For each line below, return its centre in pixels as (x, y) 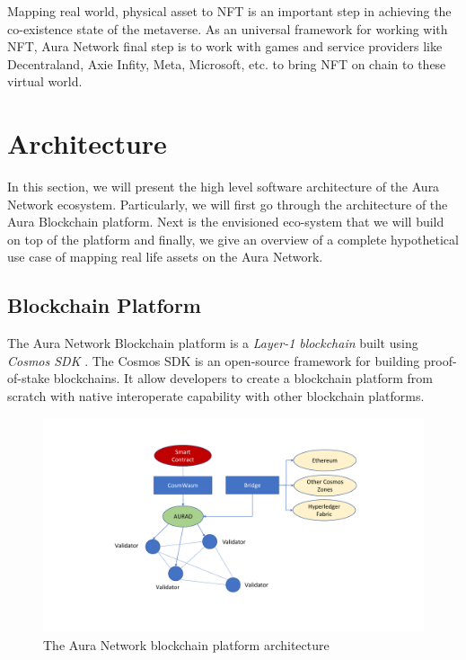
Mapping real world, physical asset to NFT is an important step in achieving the (229, 11)
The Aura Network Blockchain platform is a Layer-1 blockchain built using (213, 343)
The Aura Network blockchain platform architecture (186, 644)
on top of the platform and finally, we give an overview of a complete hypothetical (233, 239)
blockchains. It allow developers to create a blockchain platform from (243, 378)
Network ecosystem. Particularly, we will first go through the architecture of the (228, 204)
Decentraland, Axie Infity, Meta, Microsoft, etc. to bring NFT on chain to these (227, 63)
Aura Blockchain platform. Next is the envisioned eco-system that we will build (226, 222)
